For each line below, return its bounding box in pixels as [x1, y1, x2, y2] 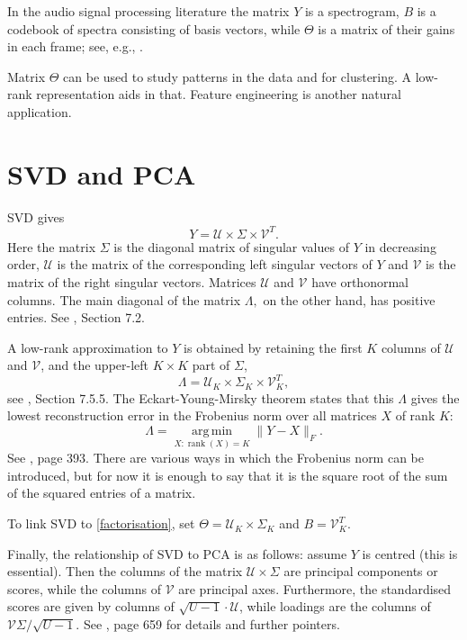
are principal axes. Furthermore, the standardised [178, 579, 452, 598]
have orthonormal [311, 272, 409, 291]
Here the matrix [7, 237, 96, 256]
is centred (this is [362, 544, 458, 563]
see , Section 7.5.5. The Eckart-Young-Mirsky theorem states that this [7, 388, 394, 407]
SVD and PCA [7, 155, 196, 192]
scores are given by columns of [7, 597, 175, 616]
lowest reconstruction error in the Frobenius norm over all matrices [7, 406, 377, 425]
